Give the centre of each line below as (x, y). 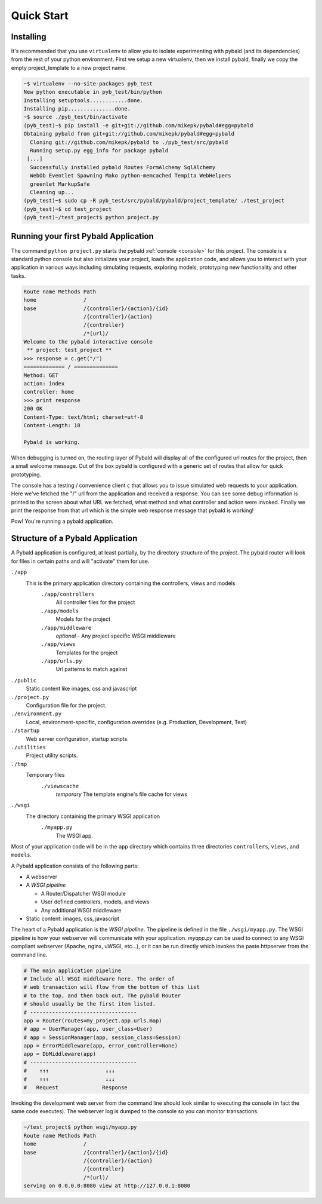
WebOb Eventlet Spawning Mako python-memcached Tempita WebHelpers (131, 176)
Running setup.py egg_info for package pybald (99, 150)
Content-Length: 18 (52, 425)
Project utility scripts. (52, 755)
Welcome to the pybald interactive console (88, 342)
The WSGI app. (75, 835)
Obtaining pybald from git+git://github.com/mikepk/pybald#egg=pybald (129, 134)
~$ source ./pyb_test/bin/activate (75, 117)
